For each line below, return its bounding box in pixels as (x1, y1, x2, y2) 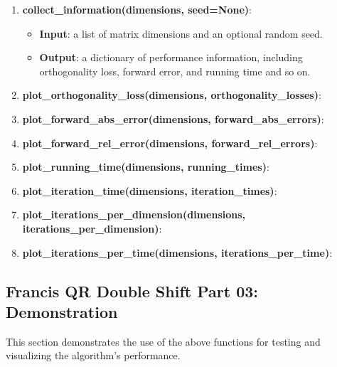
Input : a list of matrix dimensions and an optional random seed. (39, 26, 323, 41)
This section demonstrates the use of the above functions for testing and (6, 334, 321, 349)
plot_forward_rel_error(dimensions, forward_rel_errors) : (22, 135, 318, 150)
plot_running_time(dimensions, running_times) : (22, 159, 269, 174)
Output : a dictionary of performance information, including (39, 50, 303, 65)
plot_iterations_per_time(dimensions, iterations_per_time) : (22, 245, 333, 260)
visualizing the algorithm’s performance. (6, 348, 181, 363)
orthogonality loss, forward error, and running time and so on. (39, 63, 311, 78)
